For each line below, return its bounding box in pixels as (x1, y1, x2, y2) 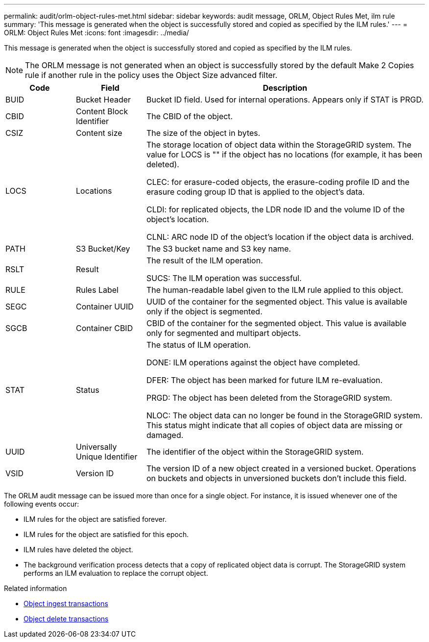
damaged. (146, 430, 184, 440)
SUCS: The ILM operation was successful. (146, 273, 302, 283)
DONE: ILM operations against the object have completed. (146, 358, 360, 367)
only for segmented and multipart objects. (146, 328, 301, 338)
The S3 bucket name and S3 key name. (146, 244, 291, 254)
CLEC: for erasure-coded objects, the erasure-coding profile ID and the (146, 177, 410, 187)
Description (262, 83, 308, 93)
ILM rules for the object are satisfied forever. (24, 515, 167, 523)
